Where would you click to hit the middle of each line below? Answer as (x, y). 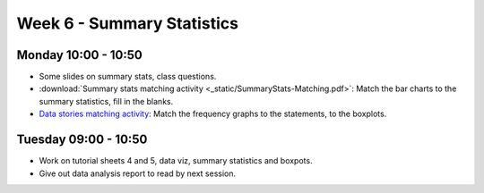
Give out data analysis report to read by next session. (138, 173)
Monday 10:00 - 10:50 (79, 55)
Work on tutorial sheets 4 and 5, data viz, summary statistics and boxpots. (176, 161)
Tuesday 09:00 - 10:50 (82, 140)
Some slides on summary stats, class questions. (128, 77)
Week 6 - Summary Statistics (128, 23)
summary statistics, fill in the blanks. (106, 101)
